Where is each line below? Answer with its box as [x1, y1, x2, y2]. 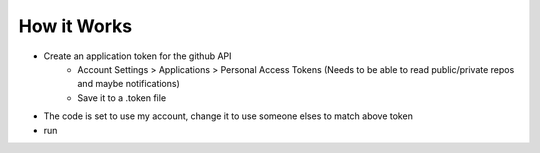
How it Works [18, 15, 133, 37]
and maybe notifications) [77, 78, 180, 90]
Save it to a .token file [77, 91, 167, 104]
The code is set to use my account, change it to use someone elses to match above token [43, 110, 414, 122]
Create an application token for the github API [43, 50, 232, 62]
